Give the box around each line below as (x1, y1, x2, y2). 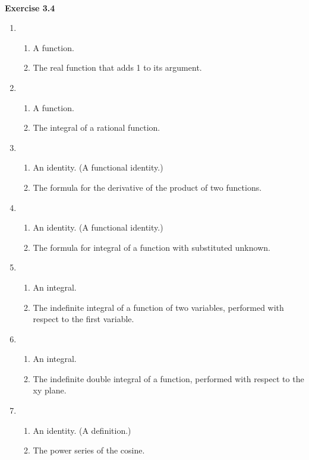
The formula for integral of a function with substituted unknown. (33, 241, 270, 253)
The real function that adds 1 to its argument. (33, 61, 202, 74)
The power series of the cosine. (33, 444, 145, 456)
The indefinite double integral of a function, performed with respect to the (33, 372, 304, 385)
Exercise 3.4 (5, 1, 55, 14)
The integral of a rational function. (33, 121, 160, 134)
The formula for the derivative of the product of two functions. (33, 181, 262, 193)
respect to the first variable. (33, 313, 134, 325)
